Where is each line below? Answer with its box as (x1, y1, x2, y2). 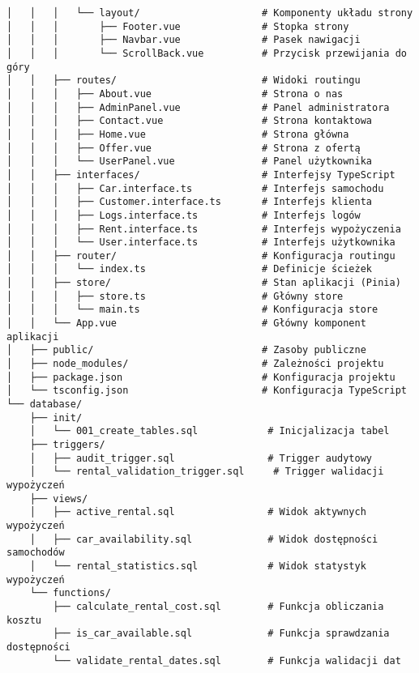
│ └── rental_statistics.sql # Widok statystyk (29, 560, 366, 572)
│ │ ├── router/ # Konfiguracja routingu (6, 249, 395, 262)
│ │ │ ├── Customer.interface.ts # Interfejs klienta (6, 196, 373, 208)
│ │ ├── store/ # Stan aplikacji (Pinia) (6, 277, 401, 289)
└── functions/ (29, 587, 111, 599)
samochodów (6, 547, 65, 559)
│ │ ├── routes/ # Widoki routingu (6, 75, 361, 87)
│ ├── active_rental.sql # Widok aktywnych (29, 506, 366, 518)
